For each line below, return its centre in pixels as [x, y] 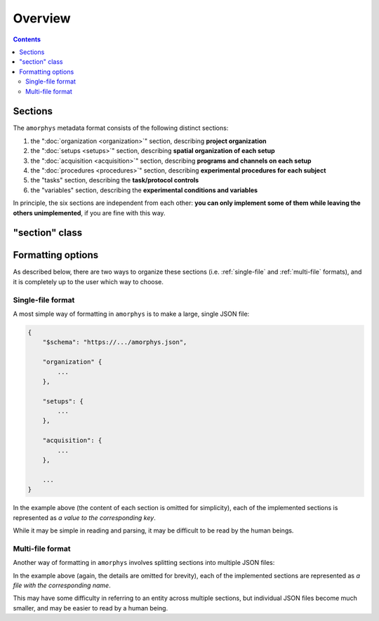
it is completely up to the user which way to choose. [88, 281]
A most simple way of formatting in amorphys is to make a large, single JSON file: [131, 314]
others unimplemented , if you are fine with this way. [89, 213]
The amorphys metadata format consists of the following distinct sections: [121, 128]
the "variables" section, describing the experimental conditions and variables [144, 190]
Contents [27, 39]
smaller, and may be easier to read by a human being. [91, 608]
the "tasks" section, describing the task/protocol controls [115, 180]
